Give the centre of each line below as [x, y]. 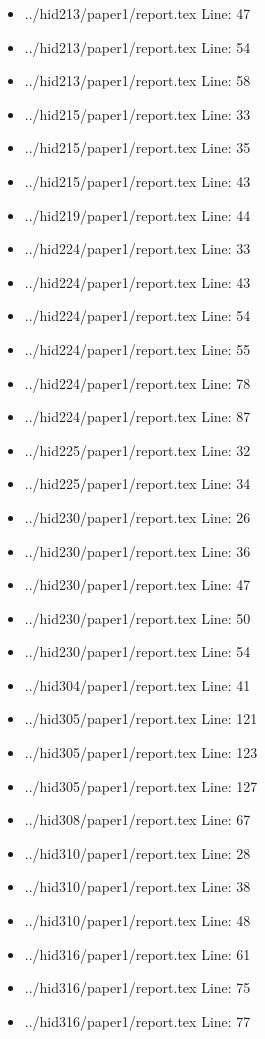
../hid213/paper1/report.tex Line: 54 [137, 46]
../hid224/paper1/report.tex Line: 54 [137, 315]
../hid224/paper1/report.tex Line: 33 [137, 248]
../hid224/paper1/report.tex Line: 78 [137, 382]
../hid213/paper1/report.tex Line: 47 [137, 13]
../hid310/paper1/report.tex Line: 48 [137, 920]
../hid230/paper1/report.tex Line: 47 [137, 584]
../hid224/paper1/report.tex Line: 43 [137, 281]
